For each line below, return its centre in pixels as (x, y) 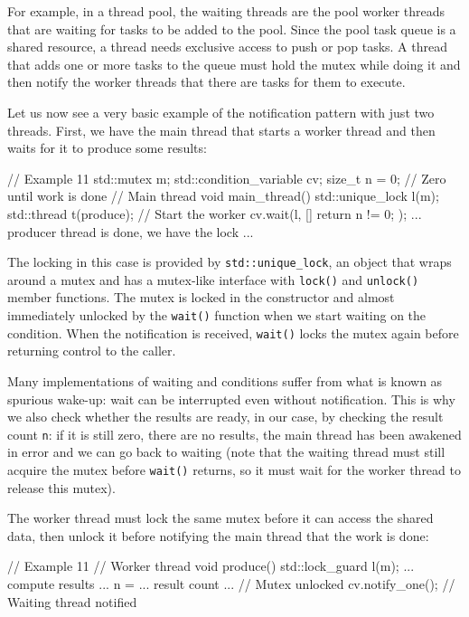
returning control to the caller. (92, 351)
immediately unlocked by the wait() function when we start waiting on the (217, 315)
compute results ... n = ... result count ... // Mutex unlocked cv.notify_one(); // (231, 584)
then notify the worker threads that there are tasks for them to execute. (206, 82)
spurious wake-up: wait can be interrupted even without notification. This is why (231, 399)
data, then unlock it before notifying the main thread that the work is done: (218, 535)
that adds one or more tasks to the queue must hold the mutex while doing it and (234, 64)
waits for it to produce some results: (107, 148)
